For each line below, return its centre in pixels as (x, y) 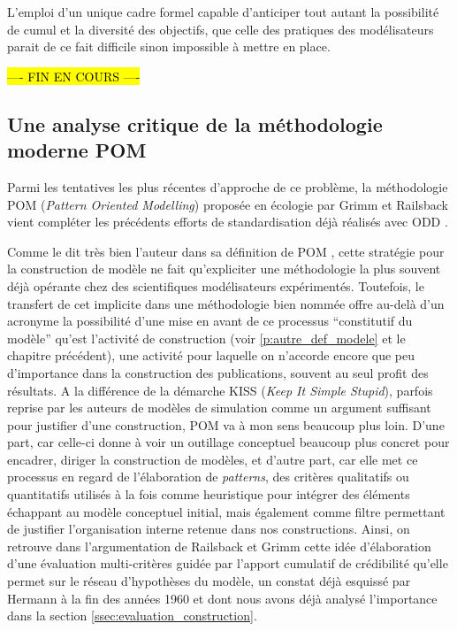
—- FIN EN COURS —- (74, 76)
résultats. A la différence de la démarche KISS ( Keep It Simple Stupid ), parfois (220, 390)
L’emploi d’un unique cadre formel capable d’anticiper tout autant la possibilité (223, 12)
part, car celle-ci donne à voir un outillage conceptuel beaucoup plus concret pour (228, 442)
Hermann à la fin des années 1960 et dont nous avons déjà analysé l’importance (222, 598)
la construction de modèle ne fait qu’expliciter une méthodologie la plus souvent (224, 269)
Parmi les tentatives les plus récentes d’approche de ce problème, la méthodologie (228, 186)
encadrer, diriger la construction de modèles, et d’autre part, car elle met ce (213, 459)
